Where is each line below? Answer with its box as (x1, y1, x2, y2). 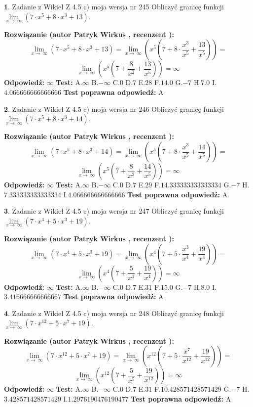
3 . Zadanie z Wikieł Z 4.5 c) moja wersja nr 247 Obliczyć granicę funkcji (4, 206, 224, 216)
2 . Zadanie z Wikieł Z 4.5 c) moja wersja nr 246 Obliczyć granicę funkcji (4, 103, 224, 114)
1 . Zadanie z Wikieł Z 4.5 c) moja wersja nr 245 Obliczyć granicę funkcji (4, 1, 224, 11)
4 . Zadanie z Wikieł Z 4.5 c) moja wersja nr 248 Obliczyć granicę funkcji (4, 308, 224, 318)
